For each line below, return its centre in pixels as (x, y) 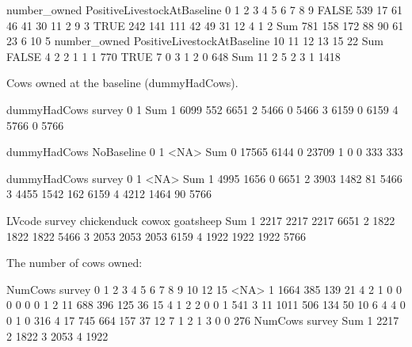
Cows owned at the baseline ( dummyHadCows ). (122, 83)
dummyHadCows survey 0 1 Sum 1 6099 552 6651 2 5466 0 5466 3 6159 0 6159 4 (202, 109)
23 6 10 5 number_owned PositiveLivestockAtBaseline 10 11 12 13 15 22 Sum (195, 41)
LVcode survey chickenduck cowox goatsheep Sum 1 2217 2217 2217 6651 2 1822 (201, 220)
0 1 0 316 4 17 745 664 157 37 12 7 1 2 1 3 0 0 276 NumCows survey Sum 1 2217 (203, 320)
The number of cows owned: (74, 263)
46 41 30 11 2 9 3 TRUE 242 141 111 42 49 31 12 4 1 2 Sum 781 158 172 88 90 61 (205, 25)
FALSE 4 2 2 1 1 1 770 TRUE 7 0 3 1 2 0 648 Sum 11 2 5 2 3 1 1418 (174, 56)
